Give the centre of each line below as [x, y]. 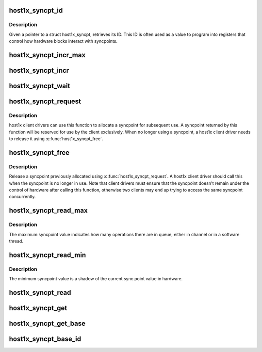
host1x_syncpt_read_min [48, 255]
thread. [16, 241]
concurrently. [22, 197]
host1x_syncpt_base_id [45, 339]
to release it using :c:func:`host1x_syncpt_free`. [56, 139]
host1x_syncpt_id [36, 10]
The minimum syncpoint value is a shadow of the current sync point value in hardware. [96, 279]
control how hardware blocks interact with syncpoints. [63, 41]
